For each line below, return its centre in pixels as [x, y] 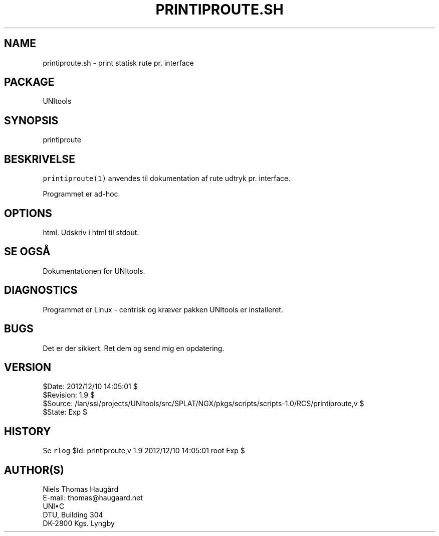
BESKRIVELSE [40, 159]
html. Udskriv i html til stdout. [91, 232]
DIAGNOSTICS [41, 290]
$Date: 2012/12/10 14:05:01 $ [90, 387]
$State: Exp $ [65, 412]
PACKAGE [29, 82]
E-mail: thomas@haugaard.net [93, 498]
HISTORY [28, 431]
